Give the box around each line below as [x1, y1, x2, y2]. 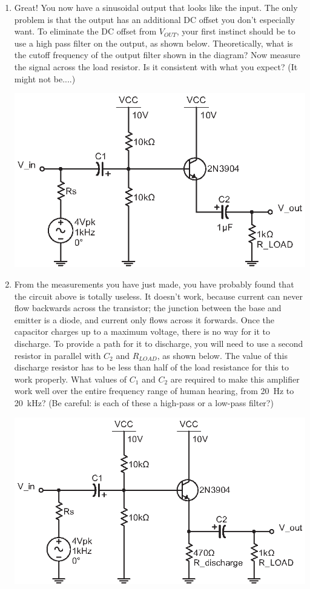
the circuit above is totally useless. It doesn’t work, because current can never [14, 289, 303, 302]
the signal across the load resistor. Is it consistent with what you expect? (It [14, 60, 298, 73]
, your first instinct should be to [176, 25, 295, 38]
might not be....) [14, 72, 76, 85]
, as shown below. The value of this [157, 349, 288, 361]
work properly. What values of [14, 372, 127, 385]
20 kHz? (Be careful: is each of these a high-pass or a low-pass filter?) [14, 396, 274, 409]
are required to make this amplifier [170, 372, 300, 385]
